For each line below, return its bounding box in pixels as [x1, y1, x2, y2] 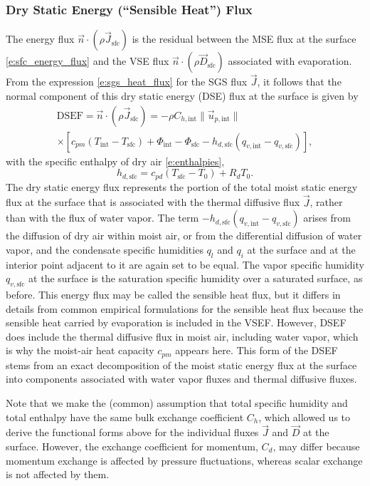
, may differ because [273, 438, 360, 453]
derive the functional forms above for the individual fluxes [6, 425, 259, 440]
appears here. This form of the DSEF [175, 343, 338, 358]
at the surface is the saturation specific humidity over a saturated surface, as [28, 271, 363, 286]
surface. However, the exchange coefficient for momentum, [6, 438, 258, 453]
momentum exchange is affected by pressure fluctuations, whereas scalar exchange [6, 453, 363, 467]
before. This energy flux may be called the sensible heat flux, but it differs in [6, 286, 341, 301]
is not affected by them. [6, 467, 110, 482]
